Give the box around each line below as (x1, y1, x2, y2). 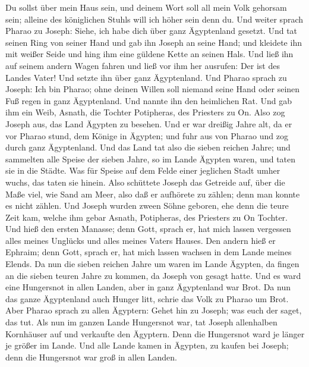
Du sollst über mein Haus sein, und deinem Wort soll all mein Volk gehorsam (5, 1, 287, 13)
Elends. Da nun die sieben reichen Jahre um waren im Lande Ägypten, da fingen (5, 258, 299, 270)
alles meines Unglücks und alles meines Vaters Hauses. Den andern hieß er (5, 234, 276, 246)
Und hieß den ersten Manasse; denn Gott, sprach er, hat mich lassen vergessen (5, 222, 291, 235)
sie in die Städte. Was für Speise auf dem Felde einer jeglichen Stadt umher (5, 164, 280, 177)
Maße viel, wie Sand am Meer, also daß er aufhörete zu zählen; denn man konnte (5, 187, 300, 200)
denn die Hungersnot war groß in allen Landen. (5, 350, 177, 363)
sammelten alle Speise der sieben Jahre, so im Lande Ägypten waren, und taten (5, 152, 296, 165)
